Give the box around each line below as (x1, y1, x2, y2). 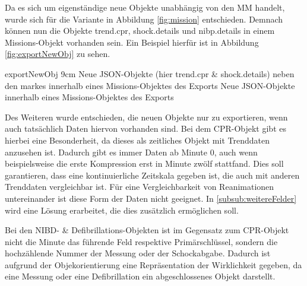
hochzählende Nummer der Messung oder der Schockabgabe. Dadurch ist (5, 247, 271, 259)
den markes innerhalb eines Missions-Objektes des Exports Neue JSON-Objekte (5, 79, 295, 91)
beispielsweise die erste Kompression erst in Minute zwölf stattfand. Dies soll (5, 157, 284, 170)
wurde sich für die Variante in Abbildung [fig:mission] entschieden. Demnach (5, 12, 283, 25)
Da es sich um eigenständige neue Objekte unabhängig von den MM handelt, (5, 1, 285, 13)
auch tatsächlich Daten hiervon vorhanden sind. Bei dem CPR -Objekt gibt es (5, 122, 286, 135)
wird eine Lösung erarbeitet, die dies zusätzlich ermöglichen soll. (5, 204, 239, 216)
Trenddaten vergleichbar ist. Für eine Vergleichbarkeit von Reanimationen (5, 180, 274, 193)
